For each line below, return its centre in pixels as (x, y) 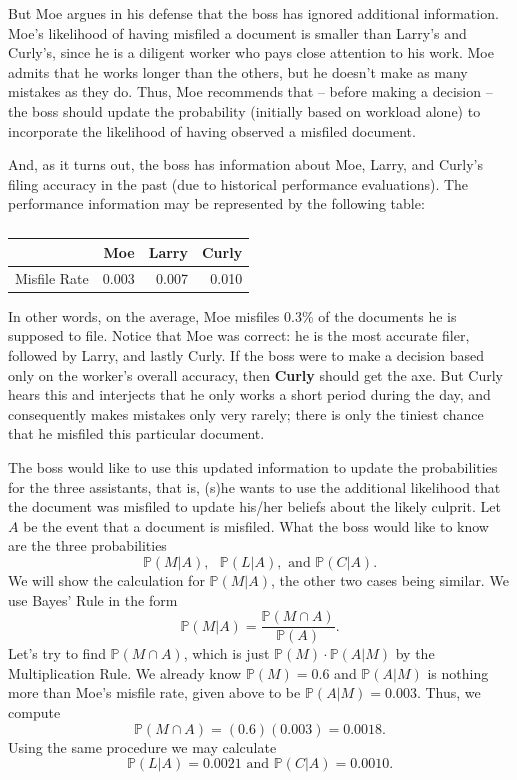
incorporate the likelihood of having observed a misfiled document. (212, 130)
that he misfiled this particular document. (136, 433)
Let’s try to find (57, 653)
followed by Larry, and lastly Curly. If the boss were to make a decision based (246, 355)
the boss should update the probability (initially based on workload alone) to (244, 110)
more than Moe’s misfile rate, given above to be (154, 692)
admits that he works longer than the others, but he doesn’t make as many (238, 71)
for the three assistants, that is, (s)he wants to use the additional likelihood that (254, 486)
